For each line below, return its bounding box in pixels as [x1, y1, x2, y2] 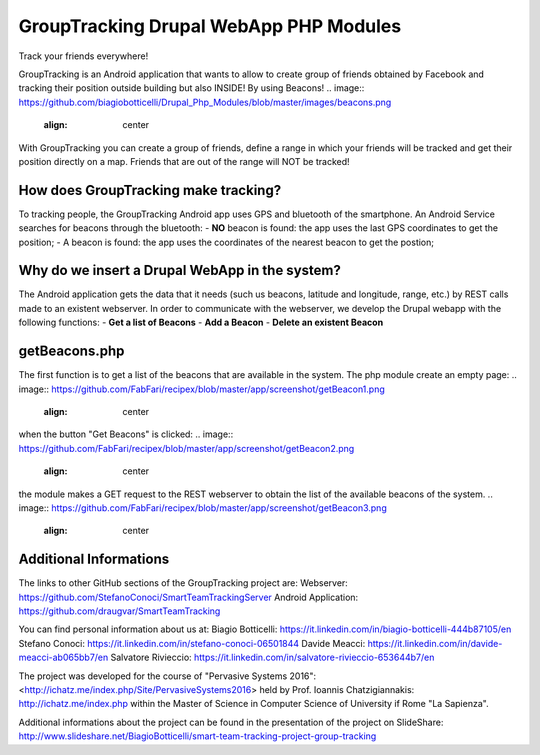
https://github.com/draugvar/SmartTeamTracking [18, 605, 221, 617]
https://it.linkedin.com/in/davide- [367, 637, 503, 649]
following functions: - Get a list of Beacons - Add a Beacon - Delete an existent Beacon [18, 316, 384, 329]
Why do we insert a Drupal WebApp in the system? [18, 262, 342, 279]
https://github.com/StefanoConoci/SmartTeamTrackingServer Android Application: [18, 591, 359, 603]
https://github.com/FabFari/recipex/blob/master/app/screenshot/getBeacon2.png [18, 442, 355, 454]
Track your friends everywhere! [18, 50, 149, 62]
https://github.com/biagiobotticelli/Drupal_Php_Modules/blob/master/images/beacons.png [18, 96, 392, 108]
